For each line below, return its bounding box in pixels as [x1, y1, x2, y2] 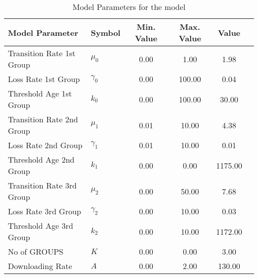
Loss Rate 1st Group [8, 73, 80, 85]
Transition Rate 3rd [8, 180, 77, 191]
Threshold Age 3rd [8, 220, 73, 231]
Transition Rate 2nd [8, 113, 78, 125]
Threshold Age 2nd [8, 154, 74, 165]
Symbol [90, 26, 121, 38]
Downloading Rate [8, 260, 72, 272]
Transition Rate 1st [8, 47, 76, 59]
